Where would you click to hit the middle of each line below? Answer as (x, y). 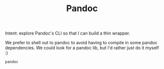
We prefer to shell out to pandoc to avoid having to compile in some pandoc (81, 43)
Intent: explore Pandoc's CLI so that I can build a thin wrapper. (68, 33)
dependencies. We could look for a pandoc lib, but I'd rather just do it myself (82, 48)
